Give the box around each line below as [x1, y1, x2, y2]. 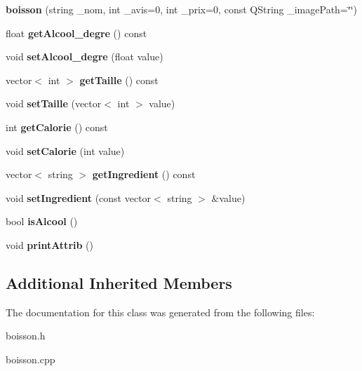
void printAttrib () [6, 237, 93, 252]
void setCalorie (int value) [6, 143, 125, 158]
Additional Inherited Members [6, 271, 232, 293]
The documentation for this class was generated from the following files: [6, 304, 315, 319]
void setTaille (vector [6, 96, 102, 111]
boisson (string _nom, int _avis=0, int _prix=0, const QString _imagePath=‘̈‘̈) [6, 2, 357, 16]
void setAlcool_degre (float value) [6, 49, 163, 64]
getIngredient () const [92, 167, 196, 182]
